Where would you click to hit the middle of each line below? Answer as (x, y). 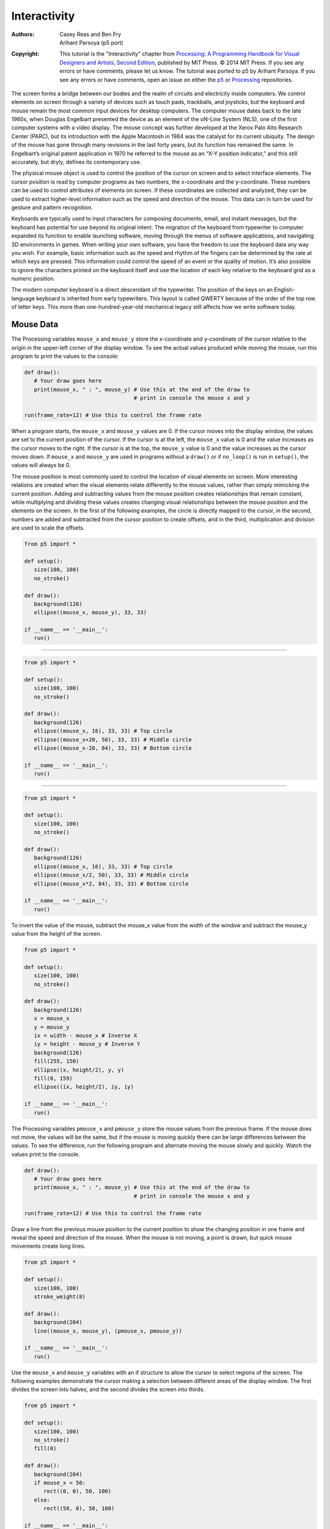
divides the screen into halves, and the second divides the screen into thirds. (108, 1390)
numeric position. (33, 279)
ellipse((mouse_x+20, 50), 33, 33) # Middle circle (113, 739)
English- (284, 290)
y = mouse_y (52, 1027)
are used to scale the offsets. (48, 528)
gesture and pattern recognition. (52, 207)
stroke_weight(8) (60, 1296)
